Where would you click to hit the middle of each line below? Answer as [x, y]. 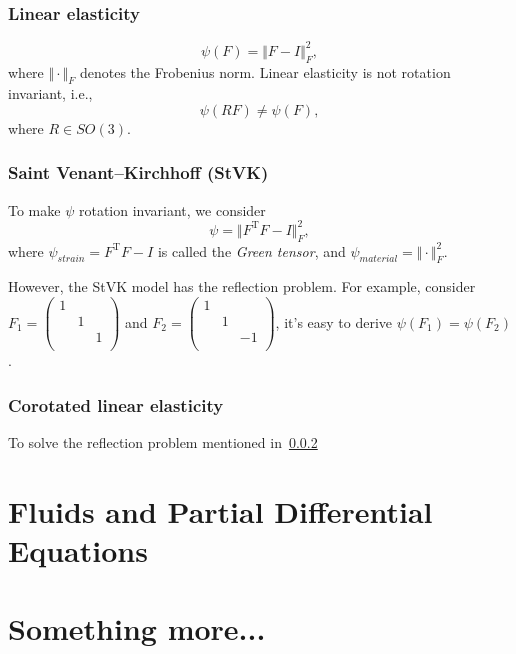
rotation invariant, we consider [172, 209]
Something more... [137, 628]
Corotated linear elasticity [116, 404]
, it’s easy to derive [334, 321]
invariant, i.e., [50, 93]
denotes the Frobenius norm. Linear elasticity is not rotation [265, 71]
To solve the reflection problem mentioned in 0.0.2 [163, 442]
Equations [78, 549]
